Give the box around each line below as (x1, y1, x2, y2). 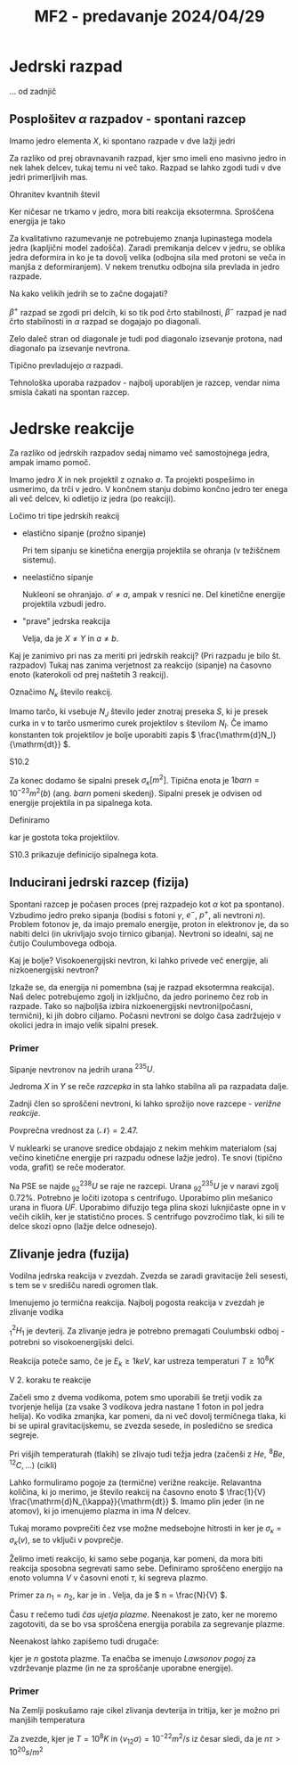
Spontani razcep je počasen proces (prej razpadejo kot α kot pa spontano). (9, 899, 285, 909)
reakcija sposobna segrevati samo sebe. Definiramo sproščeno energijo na (9, 1563, 283, 1574)
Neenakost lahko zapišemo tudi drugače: (9, 1636, 160, 1646)
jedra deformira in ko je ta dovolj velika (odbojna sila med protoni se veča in (9, 251, 286, 262)
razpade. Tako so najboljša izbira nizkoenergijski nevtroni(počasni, (9, 1001, 254, 1012)
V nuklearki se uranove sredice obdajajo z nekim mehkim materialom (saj (9, 1143, 278, 1153)
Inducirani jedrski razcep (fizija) (9, 875, 189, 891)
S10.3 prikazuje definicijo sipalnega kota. (9, 849, 158, 859)
